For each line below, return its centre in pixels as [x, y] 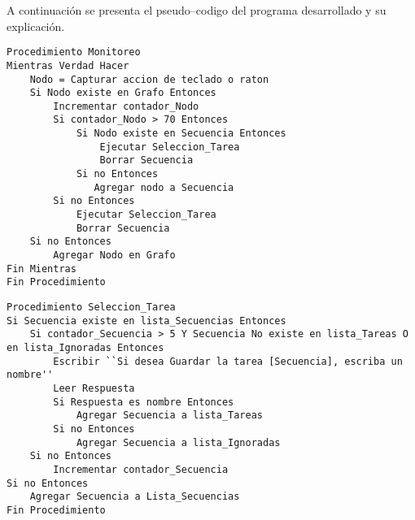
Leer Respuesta [94, 388]
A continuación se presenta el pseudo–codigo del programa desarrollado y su [197, 10]
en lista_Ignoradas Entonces [85, 347]
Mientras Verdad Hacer [68, 65]
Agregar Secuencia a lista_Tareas [169, 416]
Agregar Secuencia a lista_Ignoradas [178, 442]
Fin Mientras [41, 269]
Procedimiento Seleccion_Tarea [91, 307]
